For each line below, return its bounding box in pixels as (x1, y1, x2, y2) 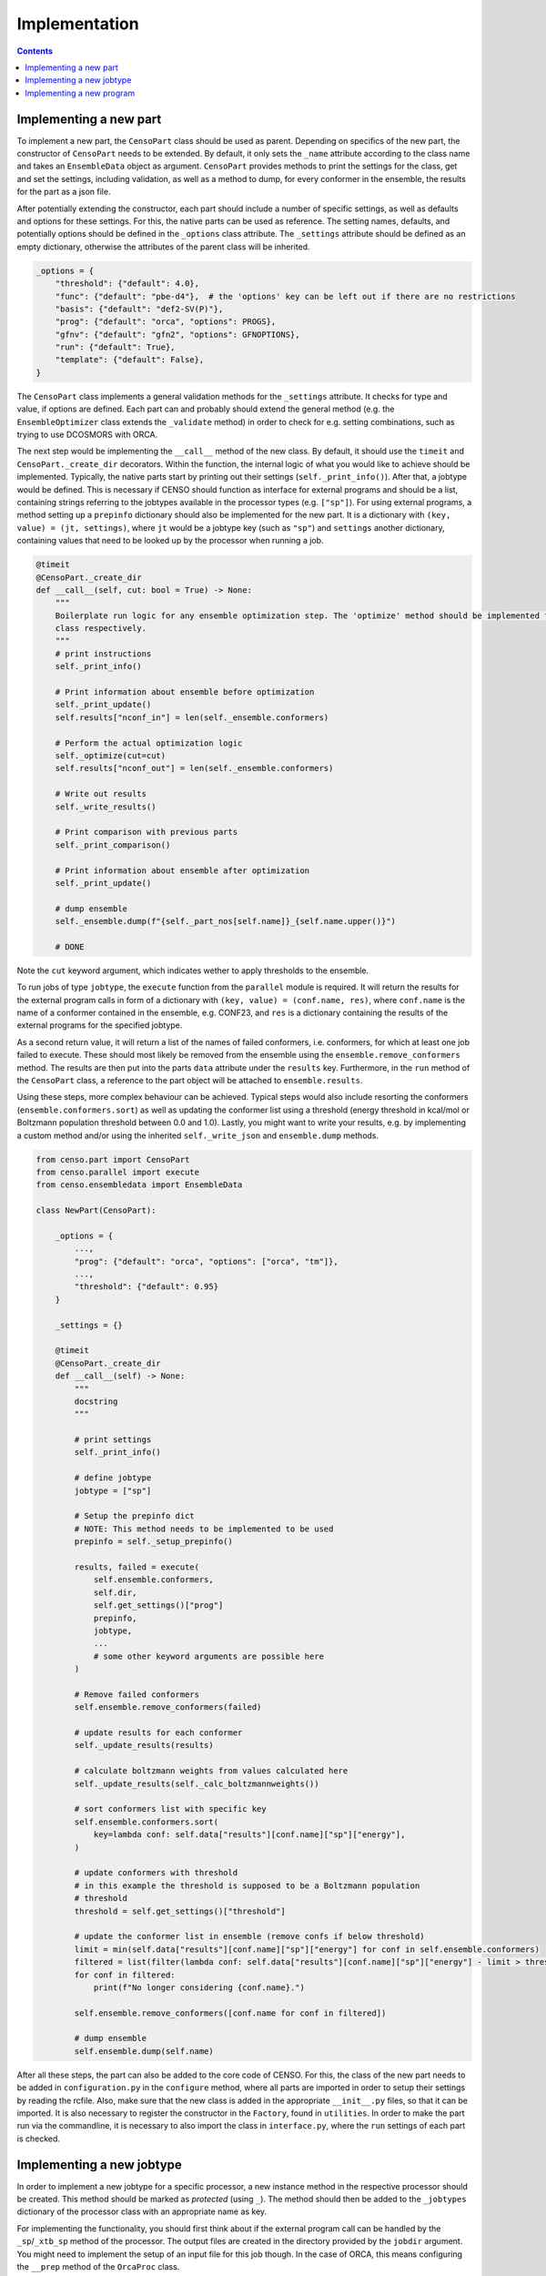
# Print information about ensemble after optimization (55, 865, 310, 876)
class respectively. (55, 624, 147, 634)
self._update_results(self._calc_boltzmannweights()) (74, 1778, 319, 1789)
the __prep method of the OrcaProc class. (16, 2261, 180, 2272)
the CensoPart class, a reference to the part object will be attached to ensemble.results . (16, 1074, 363, 1085)
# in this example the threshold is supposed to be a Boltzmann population (74, 1880, 420, 1891)
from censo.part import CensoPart (35, 1154, 190, 1164)
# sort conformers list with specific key (74, 1804, 268, 1814)
